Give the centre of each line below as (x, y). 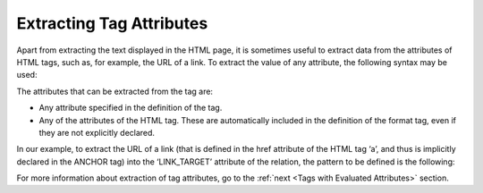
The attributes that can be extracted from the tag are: (115, 91)
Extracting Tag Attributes (112, 23)
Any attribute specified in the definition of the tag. (131, 108)
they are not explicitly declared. (97, 132)
